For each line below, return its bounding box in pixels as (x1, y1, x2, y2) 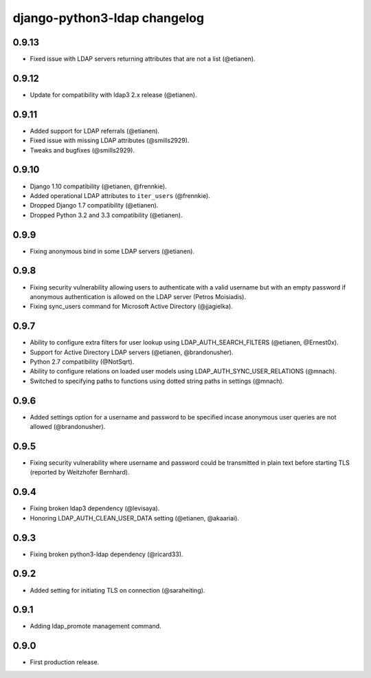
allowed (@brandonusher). (30, 423, 106, 431)
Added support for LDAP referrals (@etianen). (30, 127, 160, 135)
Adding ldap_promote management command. (30, 622, 161, 631)
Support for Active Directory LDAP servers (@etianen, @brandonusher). (30, 348, 234, 356)
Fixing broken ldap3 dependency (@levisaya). (30, 504, 160, 512)
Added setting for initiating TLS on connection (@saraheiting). (30, 586, 205, 594)
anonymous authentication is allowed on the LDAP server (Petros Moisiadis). (30, 292, 247, 300)
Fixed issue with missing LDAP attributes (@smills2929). (30, 136, 190, 144)
